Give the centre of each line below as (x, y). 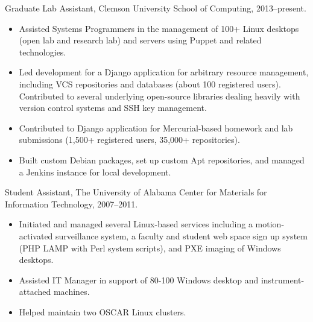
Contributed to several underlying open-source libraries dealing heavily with (160, 96)
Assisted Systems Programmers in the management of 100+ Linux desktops (159, 28)
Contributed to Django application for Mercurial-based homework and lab (156, 128)
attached (35, 292)
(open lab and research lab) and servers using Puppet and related (140, 40)
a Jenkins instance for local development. (95, 172)
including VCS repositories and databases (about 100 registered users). (150, 84)
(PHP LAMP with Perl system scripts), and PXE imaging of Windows (150, 248)
